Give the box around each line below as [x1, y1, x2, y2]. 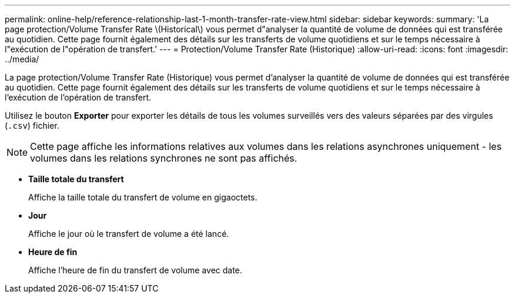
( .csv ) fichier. [5, 120, 59, 130]
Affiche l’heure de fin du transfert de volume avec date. [28, 265, 242, 275]
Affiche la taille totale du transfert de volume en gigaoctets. [28, 192, 257, 202]
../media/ [5, 54, 39, 64]
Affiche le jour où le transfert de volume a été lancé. [28, 229, 229, 239]
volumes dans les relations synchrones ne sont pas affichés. [30, 152, 297, 164]
